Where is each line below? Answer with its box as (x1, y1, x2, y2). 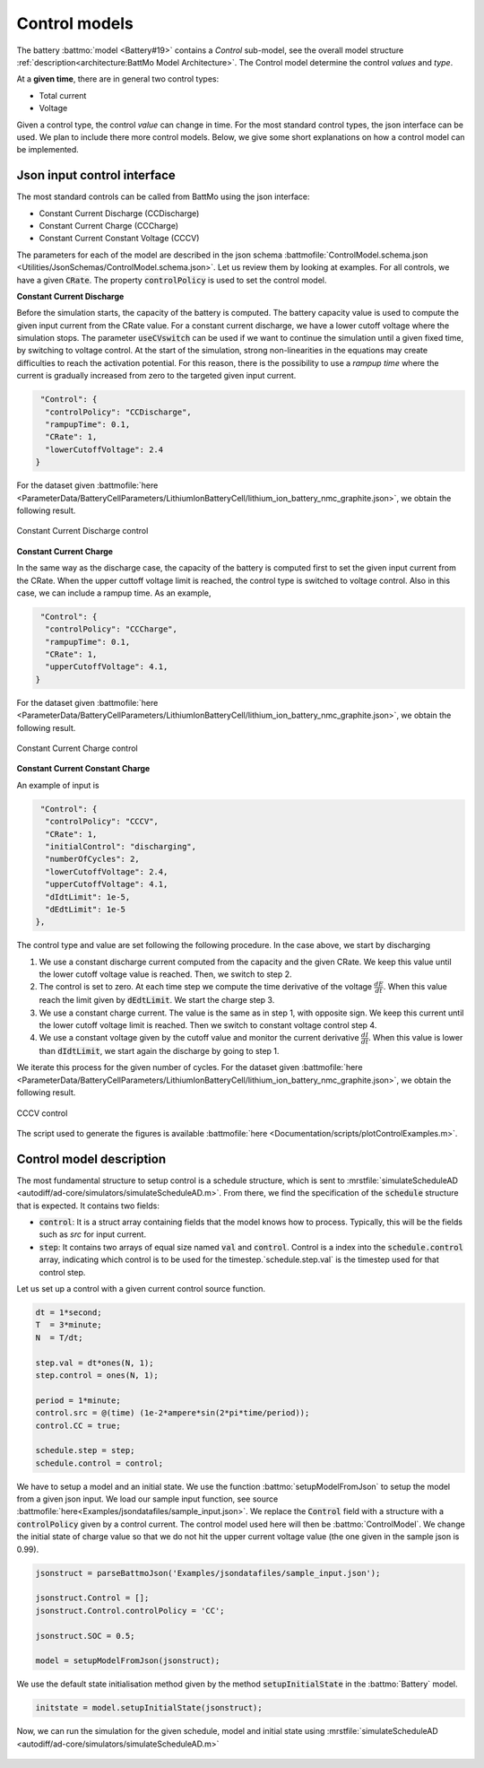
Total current (39, 90, 87, 100)
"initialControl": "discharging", (45, 841, 197, 851)
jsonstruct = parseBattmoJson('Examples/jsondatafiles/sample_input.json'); (35, 1568, 381, 1578)
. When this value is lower (367, 1032, 463, 1043)
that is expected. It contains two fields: (16, 1200, 160, 1211)
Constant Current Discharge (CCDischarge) (39, 207, 200, 219)
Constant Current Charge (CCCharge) (39, 220, 179, 231)
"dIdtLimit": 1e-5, (45, 892, 131, 901)
